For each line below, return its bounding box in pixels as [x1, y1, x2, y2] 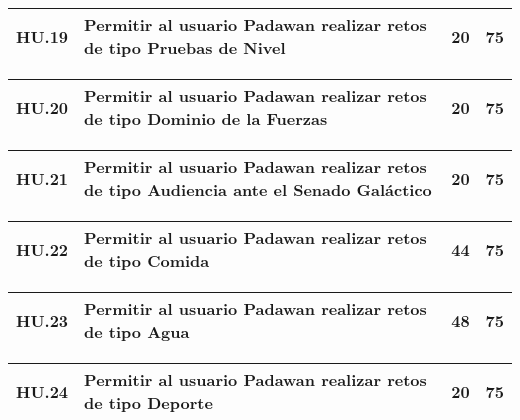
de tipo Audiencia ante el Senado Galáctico [84, 178, 432, 201]
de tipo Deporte [84, 391, 213, 414]
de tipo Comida [84, 249, 210, 272]
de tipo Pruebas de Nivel [84, 36, 286, 59]
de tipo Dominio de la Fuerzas [84, 107, 328, 130]
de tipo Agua [84, 320, 190, 343]
